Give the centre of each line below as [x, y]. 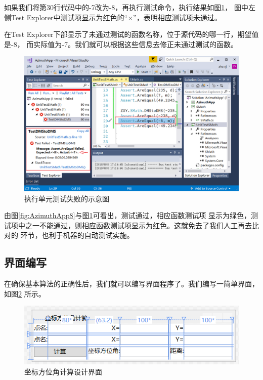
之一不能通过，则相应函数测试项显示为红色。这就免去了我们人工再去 [138, 225]
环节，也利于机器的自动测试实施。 [77, 235]
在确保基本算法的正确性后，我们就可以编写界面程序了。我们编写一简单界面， [131, 284]
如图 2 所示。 [25, 293]
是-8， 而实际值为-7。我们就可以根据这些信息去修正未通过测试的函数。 [121, 44]
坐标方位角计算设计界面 [63, 371]
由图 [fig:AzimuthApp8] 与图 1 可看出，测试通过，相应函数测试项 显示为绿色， [128, 215]
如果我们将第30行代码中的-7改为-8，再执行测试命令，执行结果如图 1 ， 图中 [126, 7]
